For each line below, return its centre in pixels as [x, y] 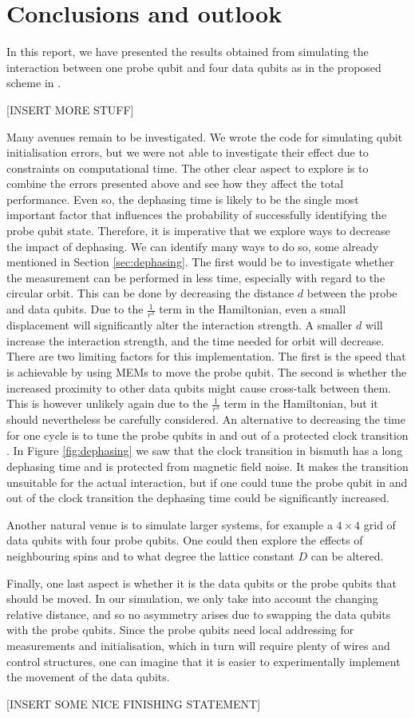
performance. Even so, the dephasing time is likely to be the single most [183, 199]
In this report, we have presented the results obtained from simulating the [188, 52]
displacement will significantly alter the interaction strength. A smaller [180, 325]
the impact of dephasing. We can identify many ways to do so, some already [193, 246]
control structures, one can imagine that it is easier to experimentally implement [204, 661]
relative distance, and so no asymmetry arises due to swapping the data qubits [199, 614]
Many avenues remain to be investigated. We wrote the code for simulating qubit [205, 136]
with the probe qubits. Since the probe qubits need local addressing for [180, 630]
